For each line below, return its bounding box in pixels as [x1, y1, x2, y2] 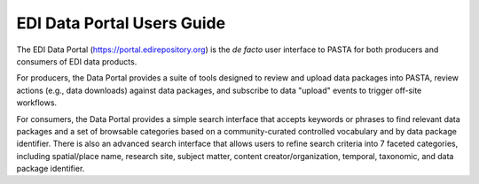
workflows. [16, 97, 58, 108]
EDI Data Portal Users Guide [16, 13, 226, 33]
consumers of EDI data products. [16, 56, 137, 66]
